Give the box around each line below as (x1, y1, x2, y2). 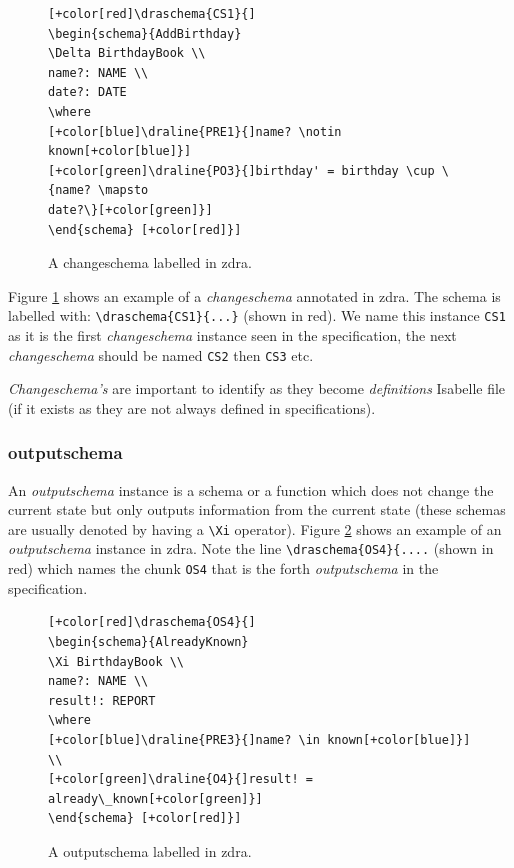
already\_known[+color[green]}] (48, 791, 263, 806)
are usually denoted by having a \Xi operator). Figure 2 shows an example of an (8, 518, 502, 539)
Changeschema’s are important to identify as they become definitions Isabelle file (8, 378, 506, 399)
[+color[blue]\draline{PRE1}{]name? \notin (48, 124, 342, 139)
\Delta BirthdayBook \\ (48, 46, 206, 61)
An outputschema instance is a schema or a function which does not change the (8, 479, 494, 500)
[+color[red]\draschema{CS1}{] (48, 7, 256, 21)
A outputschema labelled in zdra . (48, 840, 252, 861)
